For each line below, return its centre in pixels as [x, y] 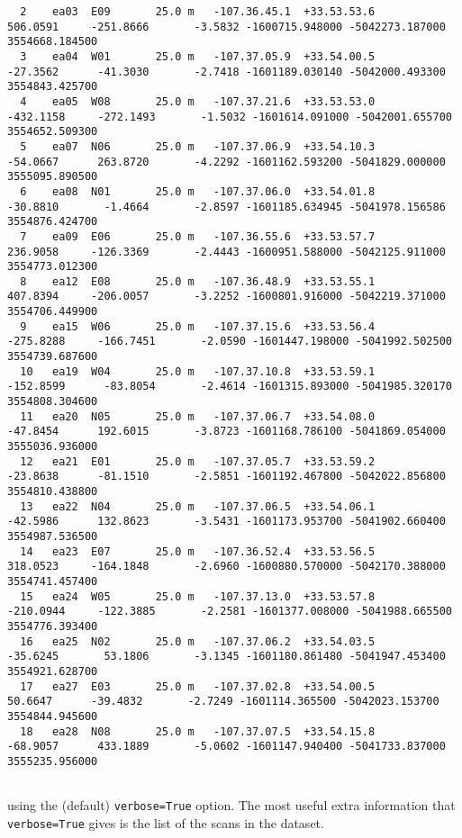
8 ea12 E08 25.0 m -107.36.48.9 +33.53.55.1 [198, 281]
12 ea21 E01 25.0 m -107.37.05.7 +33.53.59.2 [198, 461]
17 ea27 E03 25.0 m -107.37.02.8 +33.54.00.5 [198, 686]
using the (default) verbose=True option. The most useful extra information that [231, 805]
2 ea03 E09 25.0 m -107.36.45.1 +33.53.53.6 [198, 12]
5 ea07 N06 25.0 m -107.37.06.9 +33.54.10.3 [198, 146]
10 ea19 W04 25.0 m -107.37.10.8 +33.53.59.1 [198, 371]
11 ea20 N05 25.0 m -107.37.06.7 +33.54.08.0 [198, 416]
